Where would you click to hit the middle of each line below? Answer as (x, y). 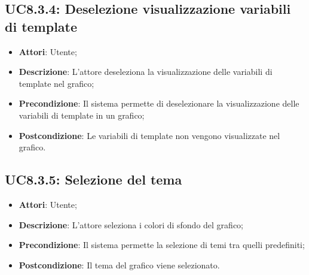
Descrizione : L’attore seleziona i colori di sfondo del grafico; (131, 224)
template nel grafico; (56, 83)
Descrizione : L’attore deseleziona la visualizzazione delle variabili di (146, 72)
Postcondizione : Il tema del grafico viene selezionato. (119, 265)
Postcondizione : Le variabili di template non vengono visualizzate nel (149, 135)
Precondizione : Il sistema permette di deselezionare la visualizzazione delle (159, 103)
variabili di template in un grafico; (82, 115)
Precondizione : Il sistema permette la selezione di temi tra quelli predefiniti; (162, 245)
